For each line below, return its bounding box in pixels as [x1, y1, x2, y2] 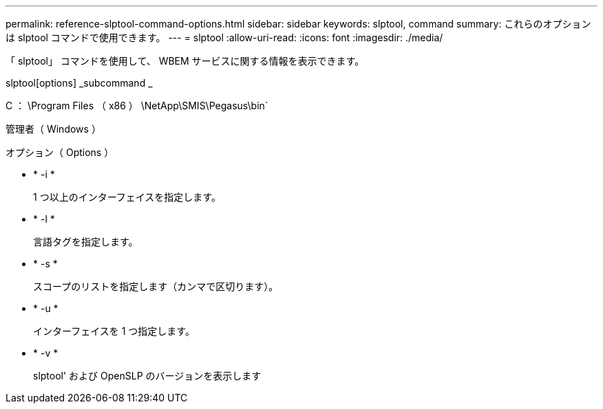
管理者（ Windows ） [6, 123, 101, 135]
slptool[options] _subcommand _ [6, 77, 153, 89]
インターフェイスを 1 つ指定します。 [33, 325, 195, 337]
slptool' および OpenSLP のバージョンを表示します [33, 370, 262, 382]
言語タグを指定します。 [33, 236, 138, 247]
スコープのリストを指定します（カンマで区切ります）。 [33, 280, 279, 292]
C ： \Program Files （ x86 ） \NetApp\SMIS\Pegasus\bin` [6, 100, 268, 111]
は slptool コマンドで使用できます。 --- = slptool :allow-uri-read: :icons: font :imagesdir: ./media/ [6, 32, 443, 43]
